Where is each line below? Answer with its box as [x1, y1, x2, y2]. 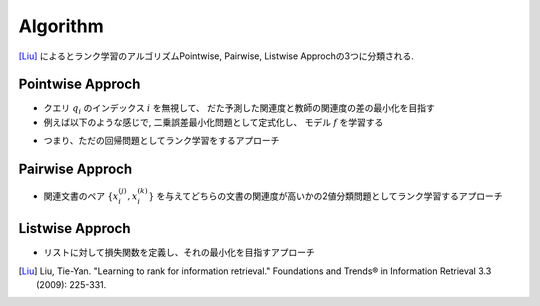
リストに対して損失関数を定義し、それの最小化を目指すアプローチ [43, 246, 315, 259]
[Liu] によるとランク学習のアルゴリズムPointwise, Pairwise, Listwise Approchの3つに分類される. [18, 50, 414, 62]
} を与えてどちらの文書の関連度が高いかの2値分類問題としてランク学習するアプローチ [148, 190, 503, 202]
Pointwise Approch [18, 76, 141, 93]
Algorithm [18, 15, 104, 37]
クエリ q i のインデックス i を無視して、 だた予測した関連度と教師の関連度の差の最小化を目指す [43, 102, 435, 117]
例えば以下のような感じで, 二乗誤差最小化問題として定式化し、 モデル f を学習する [43, 116, 384, 128]
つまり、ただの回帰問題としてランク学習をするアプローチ [43, 135, 280, 147]
